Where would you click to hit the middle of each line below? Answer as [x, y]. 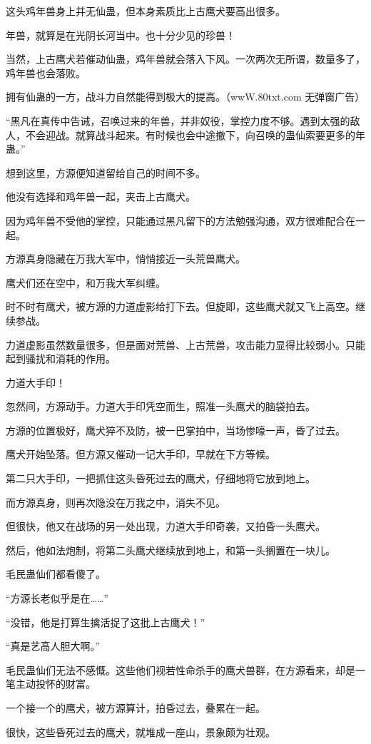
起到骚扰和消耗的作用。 [61, 358]
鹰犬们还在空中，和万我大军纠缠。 [86, 282]
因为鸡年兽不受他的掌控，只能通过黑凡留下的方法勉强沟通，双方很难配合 [176, 220]
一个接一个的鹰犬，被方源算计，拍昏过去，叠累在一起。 [136, 708]
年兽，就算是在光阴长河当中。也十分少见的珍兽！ [121, 35]
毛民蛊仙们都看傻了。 [56, 574]
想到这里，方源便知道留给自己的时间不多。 [106, 172]
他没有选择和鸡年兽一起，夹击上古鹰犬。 [101, 197]
